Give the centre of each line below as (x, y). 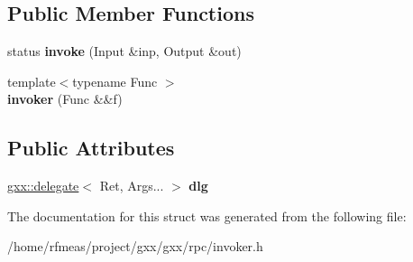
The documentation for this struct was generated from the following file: (207, 215)
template (32, 81)
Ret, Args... (132, 186)
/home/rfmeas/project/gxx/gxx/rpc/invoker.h (135, 246)
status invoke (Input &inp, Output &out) (124, 51)
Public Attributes (91, 148)
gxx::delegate (43, 186)
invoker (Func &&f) (65, 99)
